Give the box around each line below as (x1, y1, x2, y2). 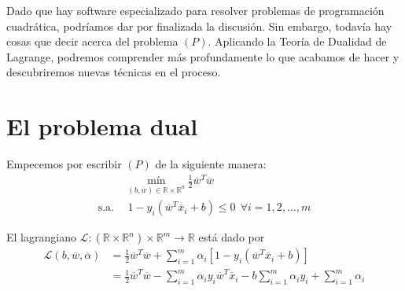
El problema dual (6, 110, 198, 142)
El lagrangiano (6, 229, 76, 245)
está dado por (198, 229, 265, 245)
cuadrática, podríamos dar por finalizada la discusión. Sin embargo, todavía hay (6, 17, 392, 34)
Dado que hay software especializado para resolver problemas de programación (6, 2, 385, 18)
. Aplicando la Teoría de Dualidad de (208, 33, 387, 50)
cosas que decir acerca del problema (6, 33, 179, 50)
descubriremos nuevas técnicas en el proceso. (6, 64, 221, 80)
